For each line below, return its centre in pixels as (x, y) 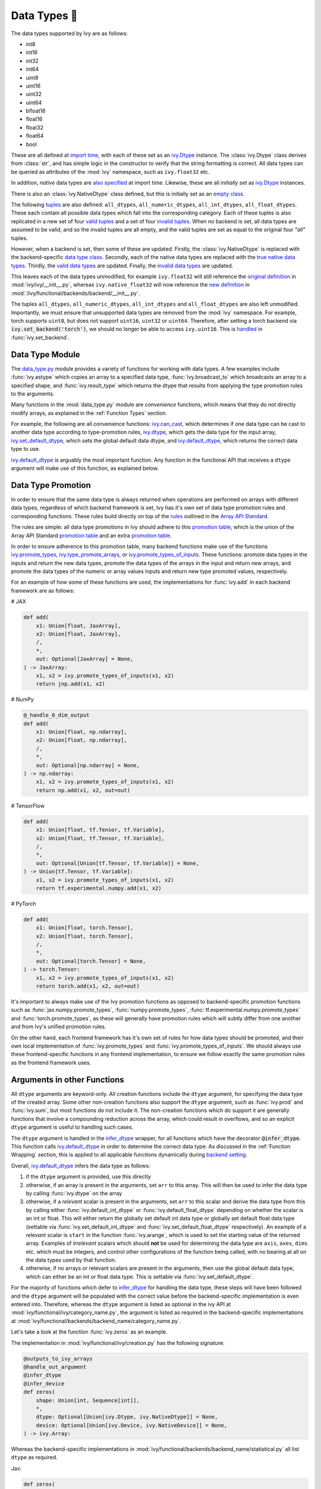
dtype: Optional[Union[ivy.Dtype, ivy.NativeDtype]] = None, (127, 1417)
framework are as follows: (43, 590)
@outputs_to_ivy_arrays (58, 1359)
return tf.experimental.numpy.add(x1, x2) (99, 888)
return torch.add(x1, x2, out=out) (88, 986)
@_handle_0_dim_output (56, 715)
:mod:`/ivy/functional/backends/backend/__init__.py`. (75, 293)
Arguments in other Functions (67, 1080)
